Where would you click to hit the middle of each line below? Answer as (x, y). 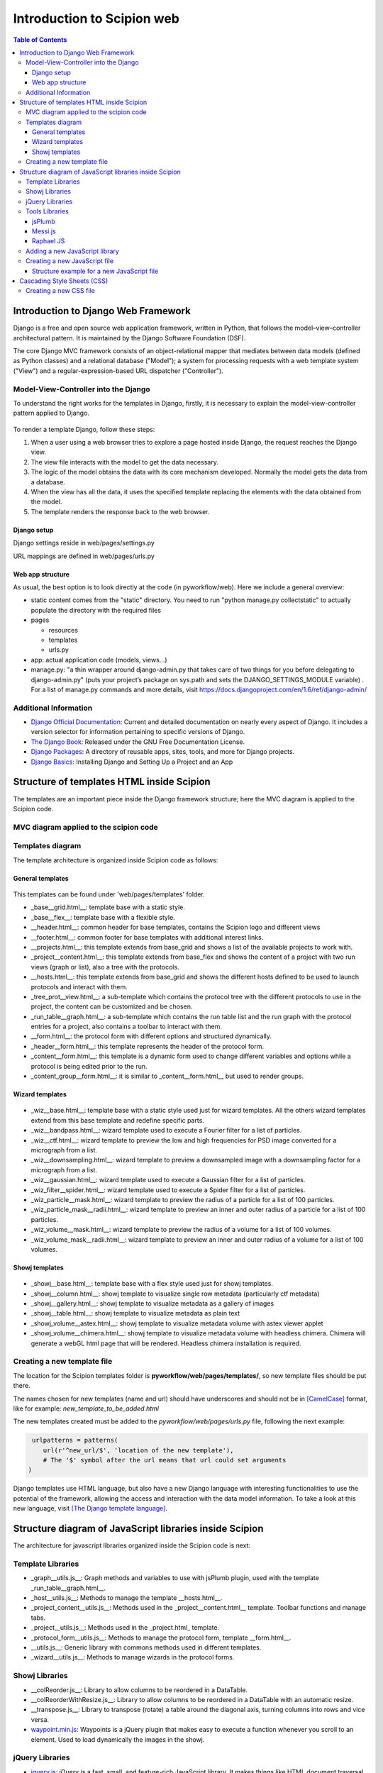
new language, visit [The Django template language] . (90, 1508)
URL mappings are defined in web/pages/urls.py (84, 556)
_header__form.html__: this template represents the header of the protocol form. (147, 1046)
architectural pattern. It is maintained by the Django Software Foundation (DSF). (129, 338)
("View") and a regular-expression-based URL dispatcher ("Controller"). (118, 371)
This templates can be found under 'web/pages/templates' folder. (109, 894)
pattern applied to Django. (51, 413)
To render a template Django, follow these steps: (84, 429)
